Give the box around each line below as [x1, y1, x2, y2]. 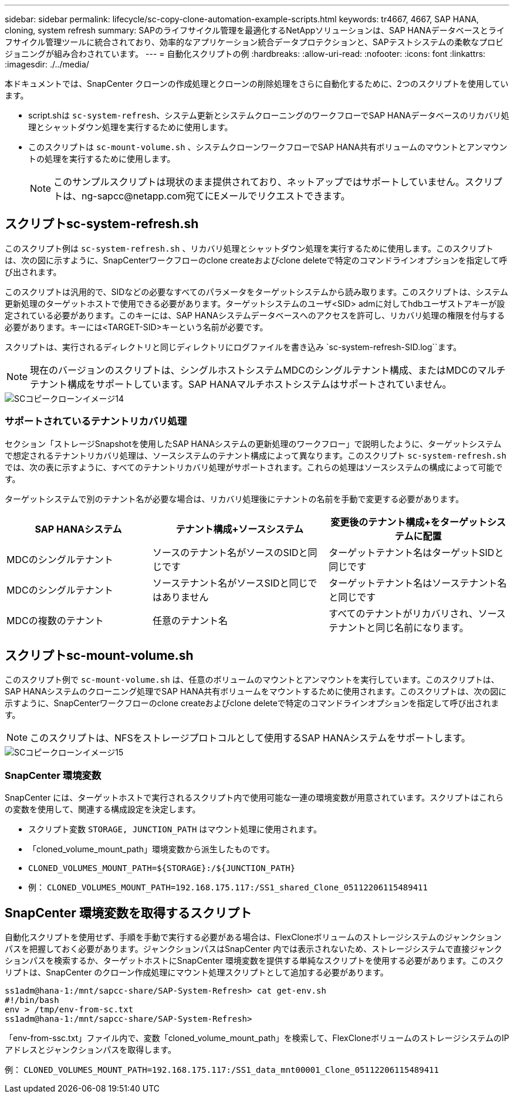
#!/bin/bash [5, 995, 59, 1005]
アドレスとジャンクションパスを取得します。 [5, 1045, 176, 1055]
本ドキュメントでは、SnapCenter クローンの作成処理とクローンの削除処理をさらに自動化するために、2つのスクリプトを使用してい [5, 79, 509, 89]
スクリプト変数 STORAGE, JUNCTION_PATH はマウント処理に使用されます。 [28, 824, 322, 835]
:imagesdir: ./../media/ [5, 59, 89, 69]
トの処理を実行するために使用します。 [28, 154, 175, 164]
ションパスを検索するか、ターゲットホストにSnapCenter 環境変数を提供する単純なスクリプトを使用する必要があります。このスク [5, 955, 504, 966]
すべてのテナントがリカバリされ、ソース [329, 607, 506, 619]
